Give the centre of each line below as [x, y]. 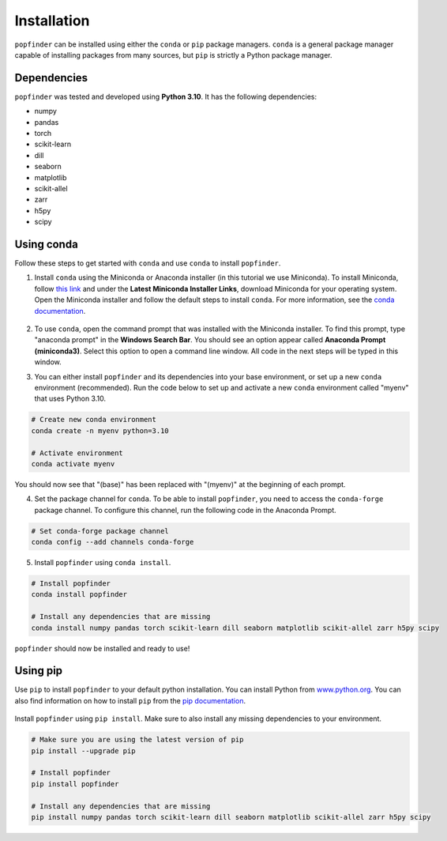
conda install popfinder [79, 594]
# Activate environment [77, 453]
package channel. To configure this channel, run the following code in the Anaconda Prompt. [186, 510]
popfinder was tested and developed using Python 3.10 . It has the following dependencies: [166, 96]
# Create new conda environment [94, 420]
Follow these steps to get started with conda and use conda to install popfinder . [148, 263]
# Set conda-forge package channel [100, 531]
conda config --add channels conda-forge [113, 542]
